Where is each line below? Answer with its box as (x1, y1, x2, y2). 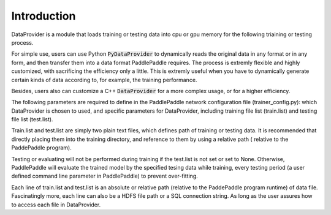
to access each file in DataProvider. (11, 201, 101, 208)
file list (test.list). (11, 116, 53, 123)
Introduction (11, 9, 76, 23)
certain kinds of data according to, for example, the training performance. (11, 76, 197, 83)
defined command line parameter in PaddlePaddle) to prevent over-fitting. (11, 172, 199, 180)
